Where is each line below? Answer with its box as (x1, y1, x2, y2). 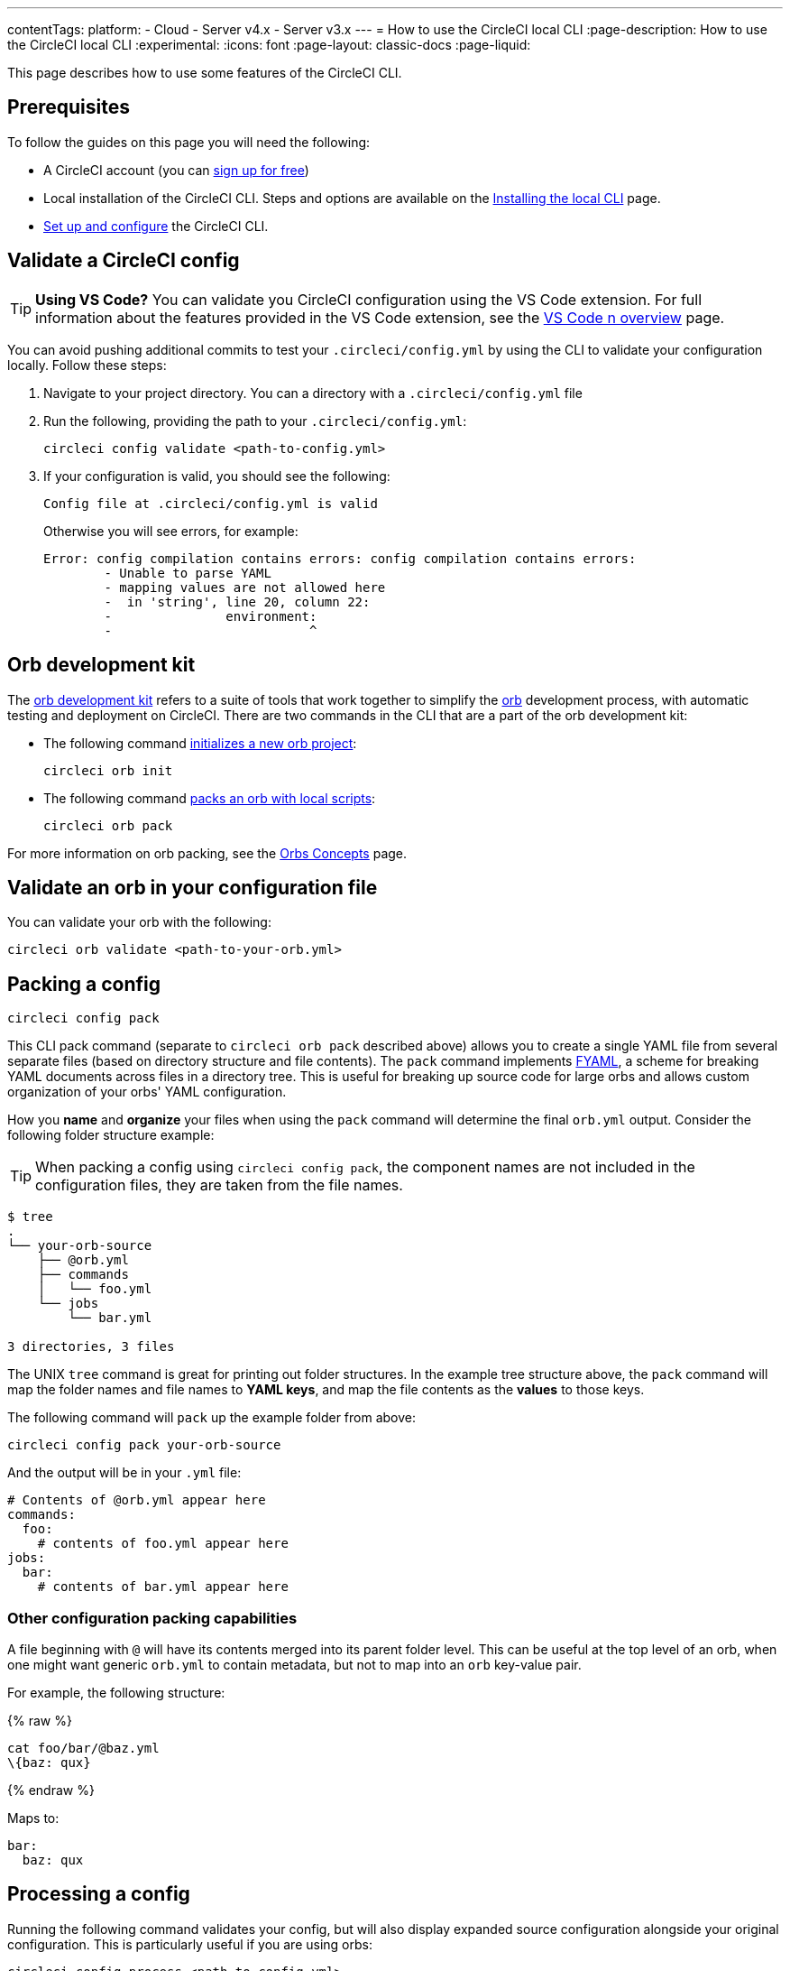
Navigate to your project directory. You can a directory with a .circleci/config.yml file (43, 384, 583, 401)
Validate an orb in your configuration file (7, 875, 378, 899)
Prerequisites (7, 96, 130, 119)
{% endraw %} (7, 1781, 95, 1798)
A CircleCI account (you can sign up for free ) (43, 162, 309, 178)
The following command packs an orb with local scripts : (43, 790, 376, 806)
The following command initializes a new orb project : (43, 735, 357, 751)
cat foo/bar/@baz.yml (7, 1740, 160, 1755)
